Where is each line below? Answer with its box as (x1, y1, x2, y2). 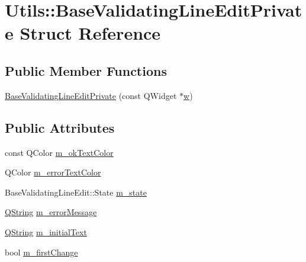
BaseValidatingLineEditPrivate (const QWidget (5, 89, 177, 101)
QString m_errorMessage (5, 206, 97, 218)
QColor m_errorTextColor (5, 166, 101, 178)
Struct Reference (20, 21, 161, 45)
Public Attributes (5, 118, 115, 136)
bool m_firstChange (5, 245, 78, 258)
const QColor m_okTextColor (5, 146, 114, 158)
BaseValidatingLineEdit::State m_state (5, 186, 147, 198)
